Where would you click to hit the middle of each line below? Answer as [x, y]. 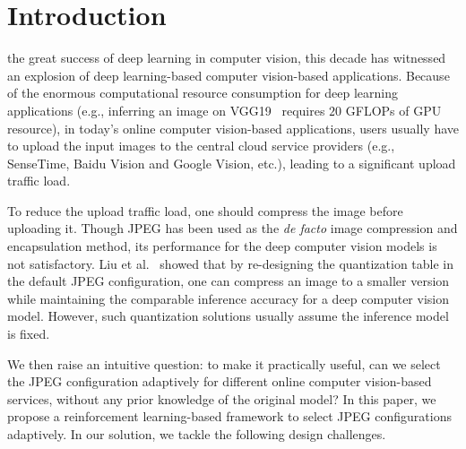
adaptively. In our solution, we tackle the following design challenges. [197, 434]
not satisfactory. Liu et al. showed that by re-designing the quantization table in [231, 263]
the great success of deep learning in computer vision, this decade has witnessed [227, 58]
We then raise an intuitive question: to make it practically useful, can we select [224, 363]
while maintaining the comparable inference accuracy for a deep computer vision [228, 298]
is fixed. [29, 334]
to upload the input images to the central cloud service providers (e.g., [201, 146]
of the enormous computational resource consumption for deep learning [203, 93]
